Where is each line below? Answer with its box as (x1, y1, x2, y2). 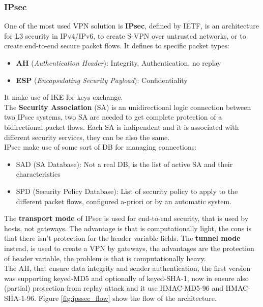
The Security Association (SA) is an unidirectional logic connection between (4, 101, 251, 112)
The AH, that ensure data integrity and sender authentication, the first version (4, 263, 251, 273)
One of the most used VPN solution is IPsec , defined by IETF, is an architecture (4, 20, 259, 31)
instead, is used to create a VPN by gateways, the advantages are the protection (4, 242, 254, 253)
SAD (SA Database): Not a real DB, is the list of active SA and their (16, 158, 233, 169)
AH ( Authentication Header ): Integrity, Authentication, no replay (16, 58, 221, 68)
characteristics (16, 169, 61, 179)
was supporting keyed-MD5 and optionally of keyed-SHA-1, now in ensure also (4, 272, 249, 283)
